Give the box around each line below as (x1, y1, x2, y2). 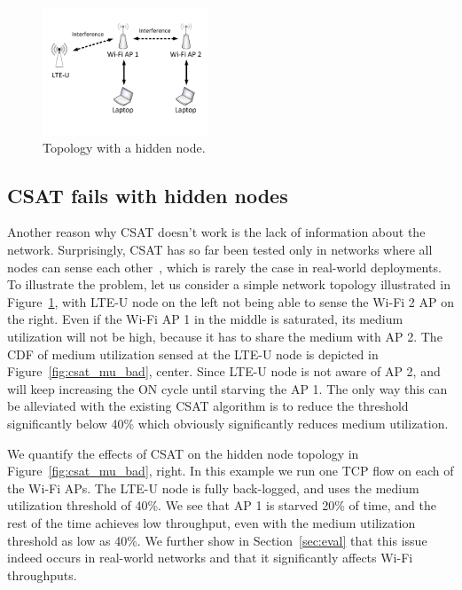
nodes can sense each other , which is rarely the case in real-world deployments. (7, 257, 442, 276)
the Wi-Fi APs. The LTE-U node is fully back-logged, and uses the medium (7, 478, 419, 497)
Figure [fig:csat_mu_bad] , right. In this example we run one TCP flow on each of (7, 461, 454, 480)
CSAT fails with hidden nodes (7, 181, 288, 208)
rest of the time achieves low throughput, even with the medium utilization (7, 513, 416, 531)
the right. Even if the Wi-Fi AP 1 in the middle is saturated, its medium (7, 310, 403, 328)
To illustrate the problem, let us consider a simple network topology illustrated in (7, 275, 450, 294)
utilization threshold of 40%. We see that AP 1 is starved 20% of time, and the (7, 496, 436, 515)
